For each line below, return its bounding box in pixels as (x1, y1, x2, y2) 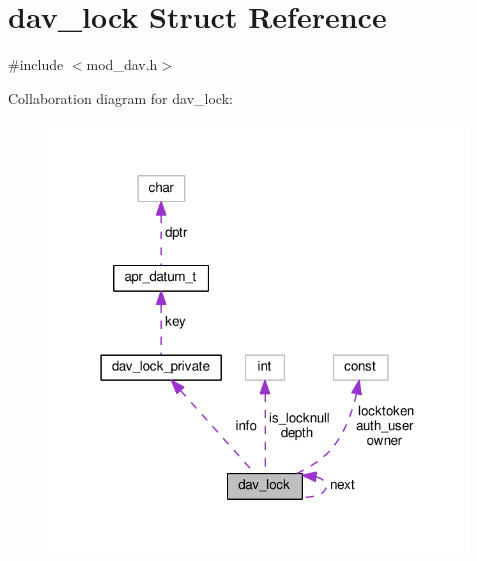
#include (8, 54, 64, 75)
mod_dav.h (86, 54, 158, 75)
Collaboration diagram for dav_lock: (8, 87, 233, 108)
